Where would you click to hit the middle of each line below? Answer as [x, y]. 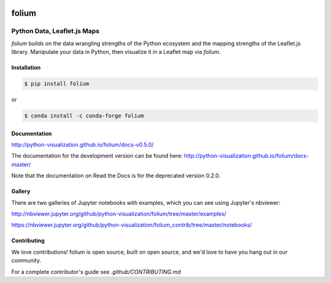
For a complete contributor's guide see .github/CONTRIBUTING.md [96, 271]
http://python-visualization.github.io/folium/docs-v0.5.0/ [82, 145]
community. [26, 260]
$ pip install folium [57, 84]
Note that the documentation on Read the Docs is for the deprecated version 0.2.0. [116, 176]
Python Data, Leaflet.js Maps [55, 31]
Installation [26, 68]
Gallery [21, 191]
